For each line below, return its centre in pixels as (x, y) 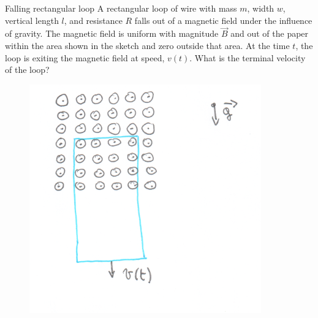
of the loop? (27, 70)
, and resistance (93, 20)
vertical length (32, 20)
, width (261, 8)
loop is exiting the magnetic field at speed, (85, 57)
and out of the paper (270, 33)
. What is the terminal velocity (248, 57)
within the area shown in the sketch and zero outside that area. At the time (147, 45)
